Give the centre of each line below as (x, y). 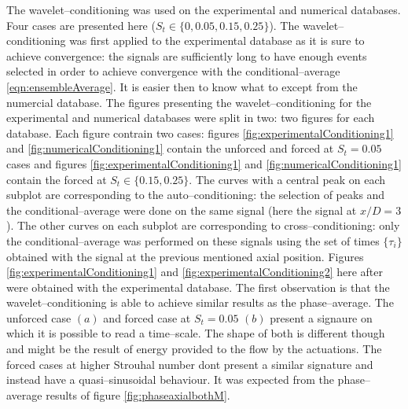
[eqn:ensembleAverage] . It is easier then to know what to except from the (182, 86)
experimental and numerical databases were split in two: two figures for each (191, 118)
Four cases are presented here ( (81, 25)
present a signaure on (321, 317)
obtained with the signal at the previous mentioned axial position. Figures (185, 256)
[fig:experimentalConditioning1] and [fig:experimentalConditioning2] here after (195, 272)
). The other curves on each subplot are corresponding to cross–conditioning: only (203, 225)
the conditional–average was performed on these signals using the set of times (193, 240)
